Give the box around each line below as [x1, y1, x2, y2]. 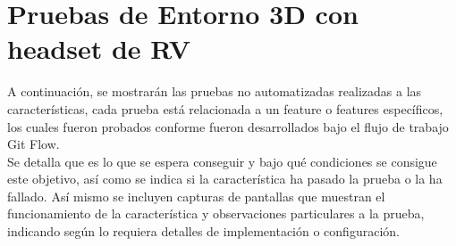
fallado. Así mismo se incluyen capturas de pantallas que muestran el [7, 186, 385, 205]
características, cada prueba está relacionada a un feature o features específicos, [7, 99, 443, 118]
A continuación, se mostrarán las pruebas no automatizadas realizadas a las [7, 82, 422, 101]
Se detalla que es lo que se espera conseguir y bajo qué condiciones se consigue [7, 152, 437, 170]
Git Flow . [7, 135, 60, 153]
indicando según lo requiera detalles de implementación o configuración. [7, 222, 400, 241]
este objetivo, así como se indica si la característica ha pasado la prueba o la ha [7, 169, 443, 188]
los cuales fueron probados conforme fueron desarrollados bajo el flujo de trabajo [7, 117, 449, 135]
